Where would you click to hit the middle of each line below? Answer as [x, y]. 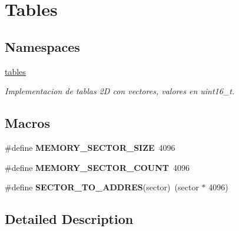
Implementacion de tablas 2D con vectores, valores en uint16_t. [120, 91]
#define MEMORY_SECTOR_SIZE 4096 [90, 147]
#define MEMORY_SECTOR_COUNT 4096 [97, 167]
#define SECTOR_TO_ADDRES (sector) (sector [102, 187]
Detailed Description [69, 219]
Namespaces [42, 46]
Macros [27, 123]
